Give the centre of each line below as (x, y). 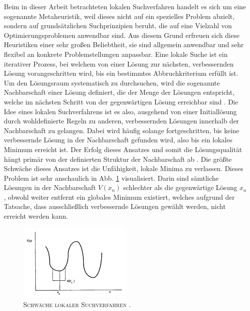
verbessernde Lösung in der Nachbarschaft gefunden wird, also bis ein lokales (118, 140)
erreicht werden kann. (36, 216)
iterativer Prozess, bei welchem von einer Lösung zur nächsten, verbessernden (119, 63)
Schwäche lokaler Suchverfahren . (77, 304)
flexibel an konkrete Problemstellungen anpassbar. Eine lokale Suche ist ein (116, 54)
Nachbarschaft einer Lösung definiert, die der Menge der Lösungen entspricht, (119, 92)
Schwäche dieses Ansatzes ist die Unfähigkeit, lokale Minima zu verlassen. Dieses (124, 168)
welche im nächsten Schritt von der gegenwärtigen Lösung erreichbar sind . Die (121, 101)
